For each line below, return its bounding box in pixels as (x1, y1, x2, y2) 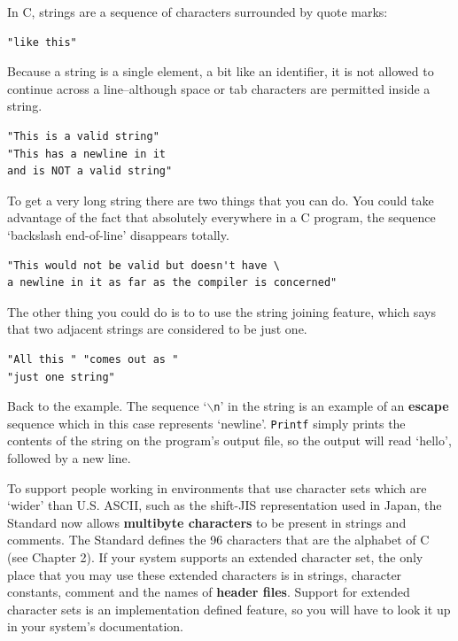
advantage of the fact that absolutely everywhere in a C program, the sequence (7, 208, 436, 227)
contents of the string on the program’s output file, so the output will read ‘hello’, (7, 431, 452, 450)
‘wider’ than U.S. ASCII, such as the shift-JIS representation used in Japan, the (7, 496, 442, 514)
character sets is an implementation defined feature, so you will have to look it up (7, 599, 451, 618)
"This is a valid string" (7, 129, 159, 143)
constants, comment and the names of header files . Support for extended (7, 583, 410, 601)
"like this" (7, 35, 77, 49)
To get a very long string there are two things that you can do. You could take (7, 190, 434, 209)
